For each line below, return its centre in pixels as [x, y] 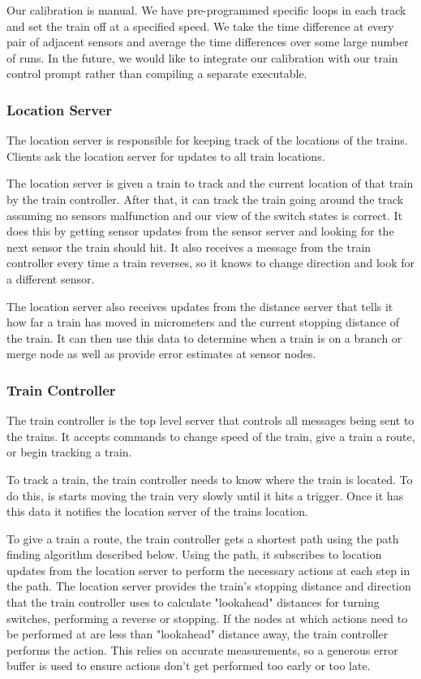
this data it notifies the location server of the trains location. [157, 511]
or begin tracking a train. [69, 452]
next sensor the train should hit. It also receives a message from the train [189, 247]
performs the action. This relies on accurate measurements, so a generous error [202, 649]
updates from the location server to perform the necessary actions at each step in [208, 570]
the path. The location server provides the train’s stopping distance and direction [209, 586]
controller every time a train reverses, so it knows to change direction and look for [211, 263]
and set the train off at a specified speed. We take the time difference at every [200, 26]
